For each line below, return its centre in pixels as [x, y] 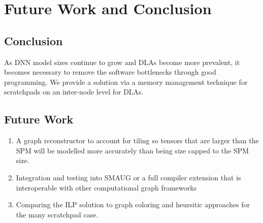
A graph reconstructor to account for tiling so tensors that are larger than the [137, 140]
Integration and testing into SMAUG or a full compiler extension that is [128, 177]
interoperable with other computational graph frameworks [106, 187]
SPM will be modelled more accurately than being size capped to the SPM [133, 150]
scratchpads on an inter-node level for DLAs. [74, 92]
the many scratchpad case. [57, 214]
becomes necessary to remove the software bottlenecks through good [110, 72]
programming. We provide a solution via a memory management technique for [126, 82]
